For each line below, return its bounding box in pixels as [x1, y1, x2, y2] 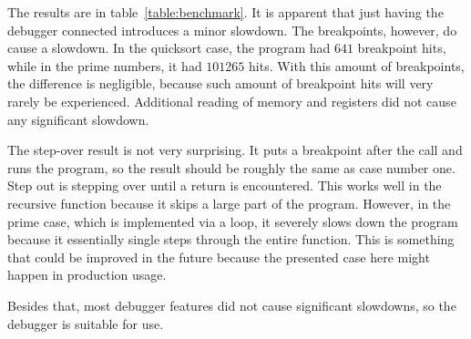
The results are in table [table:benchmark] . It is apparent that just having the [7, 3, 444, 21]
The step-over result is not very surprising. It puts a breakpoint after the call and [7, 140, 463, 159]
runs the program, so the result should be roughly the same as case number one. [7, 158, 456, 177]
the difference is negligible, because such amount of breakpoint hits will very [7, 74, 434, 93]
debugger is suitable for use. [7, 313, 164, 333]
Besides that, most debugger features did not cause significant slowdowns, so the [7, 295, 456, 314]
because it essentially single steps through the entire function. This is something [7, 230, 455, 249]
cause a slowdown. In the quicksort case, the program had [7, 38, 331, 57]
